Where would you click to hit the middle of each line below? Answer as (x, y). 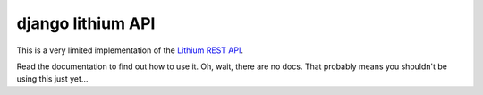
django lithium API (86, 23)
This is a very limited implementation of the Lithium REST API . (130, 50)
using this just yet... (52, 79)
